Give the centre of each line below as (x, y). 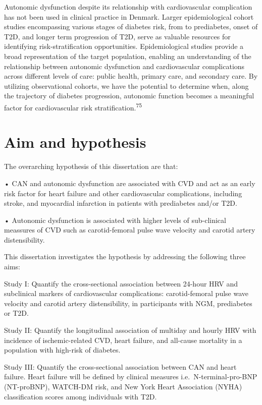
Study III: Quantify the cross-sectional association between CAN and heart (120, 366)
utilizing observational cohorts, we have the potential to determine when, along (126, 85)
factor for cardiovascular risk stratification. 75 (73, 106)
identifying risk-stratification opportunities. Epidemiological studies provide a (124, 46)
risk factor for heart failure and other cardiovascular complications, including (123, 193)
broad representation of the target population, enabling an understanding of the (128, 56)
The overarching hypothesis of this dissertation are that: (91, 166)
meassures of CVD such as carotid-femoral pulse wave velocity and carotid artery (130, 230)
